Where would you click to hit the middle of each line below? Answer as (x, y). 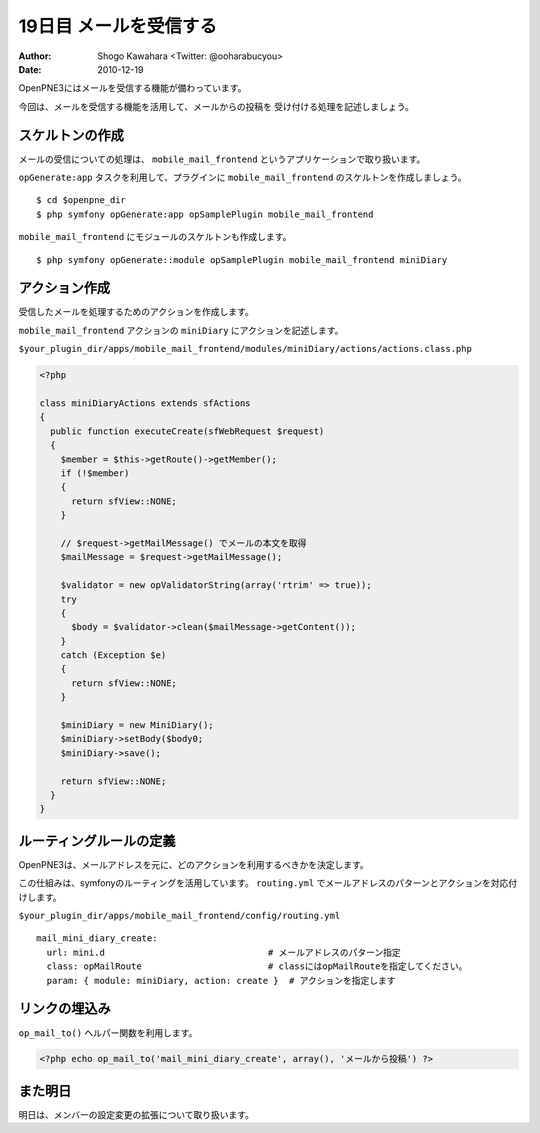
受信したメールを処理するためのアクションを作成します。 (136, 312)
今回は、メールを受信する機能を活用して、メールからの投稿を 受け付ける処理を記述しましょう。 (216, 106)
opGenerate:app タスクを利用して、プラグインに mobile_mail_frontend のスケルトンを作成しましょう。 (242, 177)
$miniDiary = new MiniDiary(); (137, 725)
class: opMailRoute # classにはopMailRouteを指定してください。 (257, 966)
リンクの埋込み (64, 1008)
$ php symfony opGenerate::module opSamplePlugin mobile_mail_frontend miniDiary (242, 259)
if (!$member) (95, 473)
